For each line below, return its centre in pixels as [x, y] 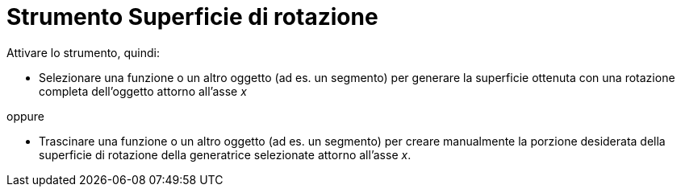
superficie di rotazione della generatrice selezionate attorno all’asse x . [225, 154]
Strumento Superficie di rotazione [192, 17]
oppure [26, 116]
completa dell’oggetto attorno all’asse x [143, 91]
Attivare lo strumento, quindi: [83, 52]
